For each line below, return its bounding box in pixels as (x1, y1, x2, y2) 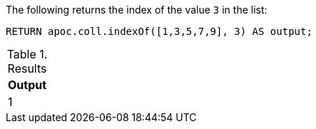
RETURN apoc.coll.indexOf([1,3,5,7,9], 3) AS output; (6, 26, 312, 37)
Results (7, 61, 47, 76)
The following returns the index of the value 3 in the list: (6, 4, 267, 16)
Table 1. (6, 47, 48, 61)
